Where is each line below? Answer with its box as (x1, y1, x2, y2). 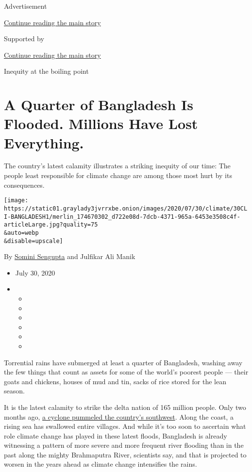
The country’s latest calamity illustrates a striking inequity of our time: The (4, 161, 231, 171)
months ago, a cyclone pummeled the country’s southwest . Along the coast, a (4, 411, 234, 422)
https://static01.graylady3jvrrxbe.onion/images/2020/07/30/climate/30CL (4, 205, 248, 212)
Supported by (4, 33, 44, 44)
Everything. (4, 132, 84, 152)
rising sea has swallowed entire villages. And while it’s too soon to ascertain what (4, 421, 246, 431)
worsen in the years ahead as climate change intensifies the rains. (4, 459, 197, 469)
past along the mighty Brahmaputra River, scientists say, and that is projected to (4, 449, 247, 459)
